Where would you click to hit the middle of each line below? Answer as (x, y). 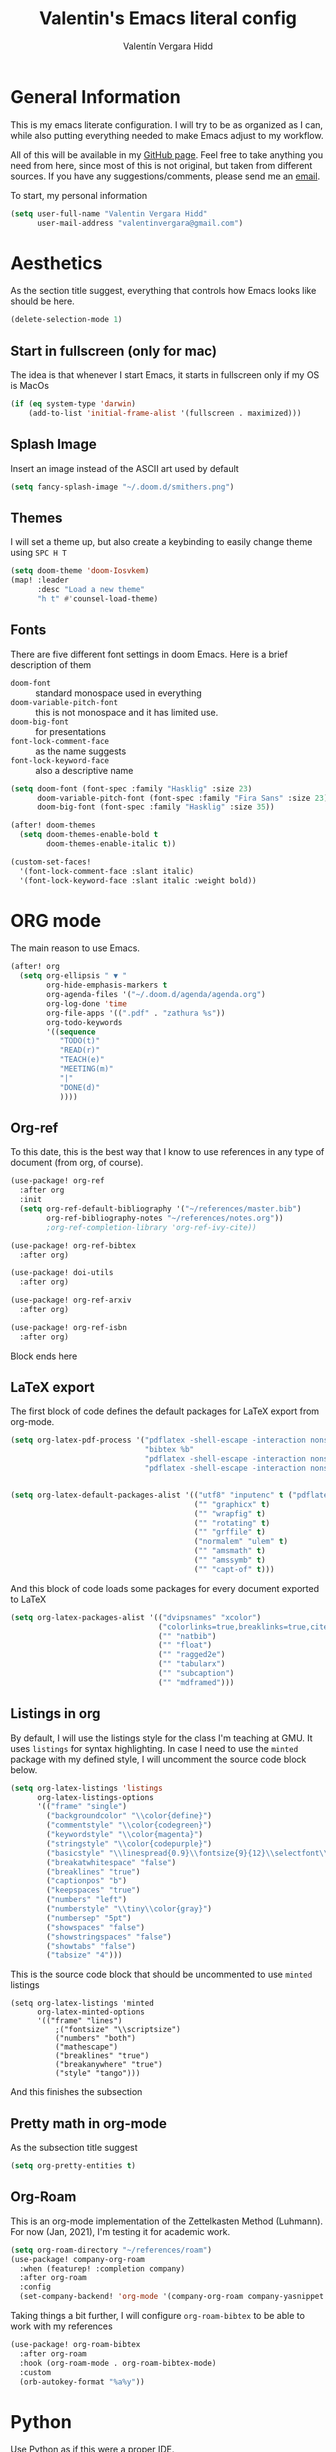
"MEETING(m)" (86, 1069)
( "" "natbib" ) (187, 1636)
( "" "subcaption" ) (196, 1673)
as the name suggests (81, 751)
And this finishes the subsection (76, 2092)
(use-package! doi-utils (62, 1273)
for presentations (71, 731)
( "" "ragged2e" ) (192, 1655)
